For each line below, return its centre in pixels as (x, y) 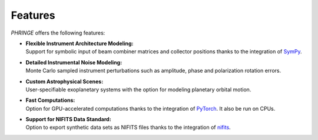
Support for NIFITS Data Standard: (68, 119)
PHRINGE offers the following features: (58, 33)
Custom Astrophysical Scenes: (64, 81)
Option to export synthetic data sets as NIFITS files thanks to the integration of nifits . (128, 127)
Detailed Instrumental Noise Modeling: (74, 62)
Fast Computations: (50, 100)
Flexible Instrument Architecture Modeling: (79, 43)
